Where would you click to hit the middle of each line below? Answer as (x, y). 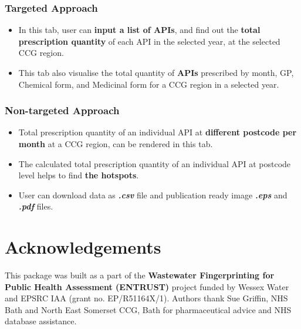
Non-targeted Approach (62, 110)
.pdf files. (36, 206)
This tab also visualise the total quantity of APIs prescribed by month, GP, (156, 72)
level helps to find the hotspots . (79, 175)
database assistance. (41, 321)
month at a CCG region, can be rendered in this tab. (116, 144)
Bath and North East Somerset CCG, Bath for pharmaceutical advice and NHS (148, 309)
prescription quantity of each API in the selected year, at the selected (149, 41)
